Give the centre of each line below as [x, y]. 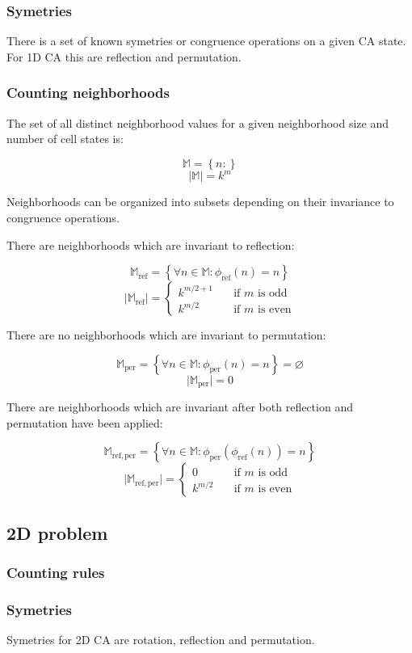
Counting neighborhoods [88, 93]
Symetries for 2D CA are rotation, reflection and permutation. [161, 640]
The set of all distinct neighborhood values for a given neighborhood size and [198, 122]
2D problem [57, 532]
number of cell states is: [65, 139]
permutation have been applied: [85, 422]
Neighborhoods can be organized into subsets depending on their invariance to [200, 202]
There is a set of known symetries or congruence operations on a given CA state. [206, 41]
